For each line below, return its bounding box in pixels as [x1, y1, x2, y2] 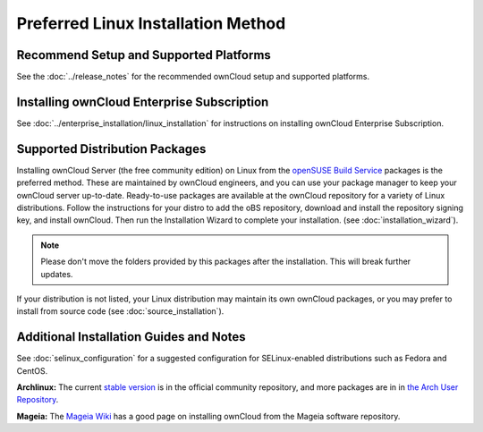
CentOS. [16, 365, 48, 376]
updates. [40, 268, 73, 279]
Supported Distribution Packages [16, 141, 207, 157]
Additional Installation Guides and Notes [16, 329, 246, 344]
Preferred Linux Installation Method [16, 13, 286, 33]
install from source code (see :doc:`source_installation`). [16, 306, 225, 317]
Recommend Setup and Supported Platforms [16, 47, 272, 63]
